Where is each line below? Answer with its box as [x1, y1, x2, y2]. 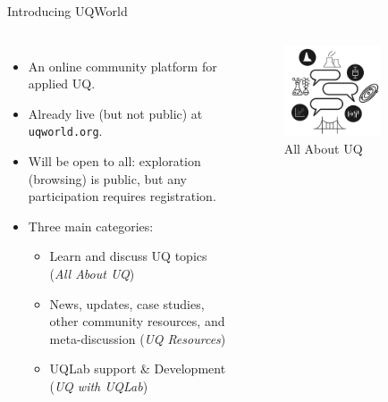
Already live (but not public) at [28, 104, 203, 122]
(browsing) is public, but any [28, 169, 187, 188]
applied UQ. [28, 74, 96, 93]
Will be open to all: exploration [28, 152, 201, 171]
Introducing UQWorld [7, 2, 128, 20]
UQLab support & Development [49, 359, 226, 378]
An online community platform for [28, 56, 217, 75]
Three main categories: [28, 216, 154, 235]
